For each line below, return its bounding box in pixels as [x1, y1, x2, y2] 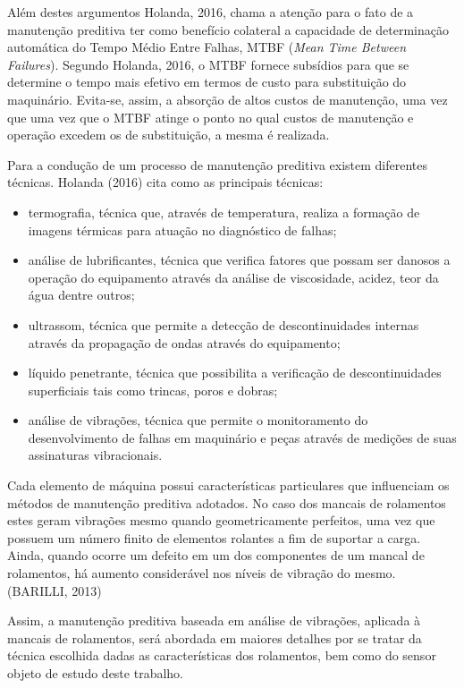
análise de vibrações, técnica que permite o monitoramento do [28, 411, 368, 429]
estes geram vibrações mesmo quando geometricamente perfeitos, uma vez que [7, 511, 435, 530]
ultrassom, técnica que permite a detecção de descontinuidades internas [28, 315, 419, 334]
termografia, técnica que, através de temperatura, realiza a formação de [28, 202, 420, 221]
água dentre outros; [28, 285, 135, 304]
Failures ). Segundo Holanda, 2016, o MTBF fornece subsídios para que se [7, 55, 409, 73]
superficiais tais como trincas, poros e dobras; [28, 380, 278, 399]
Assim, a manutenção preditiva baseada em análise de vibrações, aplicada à [7, 611, 421, 630]
